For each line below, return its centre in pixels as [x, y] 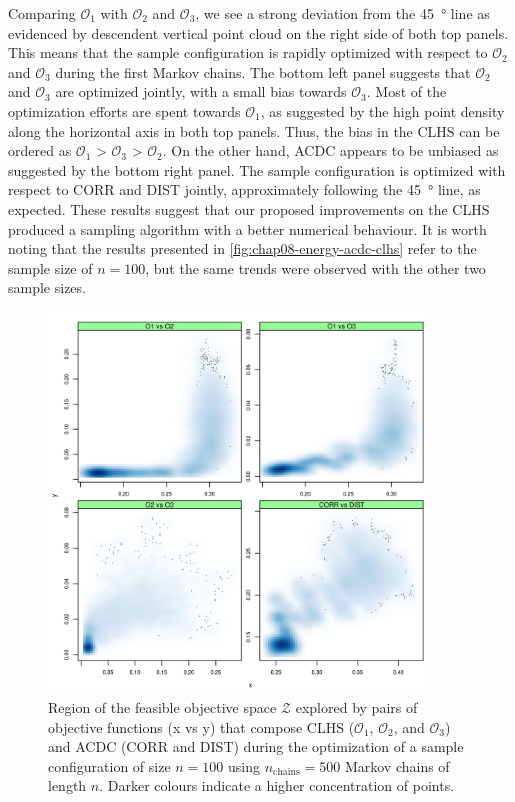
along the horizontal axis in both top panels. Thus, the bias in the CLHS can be [254, 130]
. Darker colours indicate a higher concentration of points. [277, 785]
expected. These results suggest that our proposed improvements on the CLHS [249, 208]
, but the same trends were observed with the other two [315, 267]
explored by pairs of [356, 707]
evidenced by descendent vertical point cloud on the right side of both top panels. [258, 32]
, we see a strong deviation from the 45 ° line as [342, 13]
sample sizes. [47, 287]
